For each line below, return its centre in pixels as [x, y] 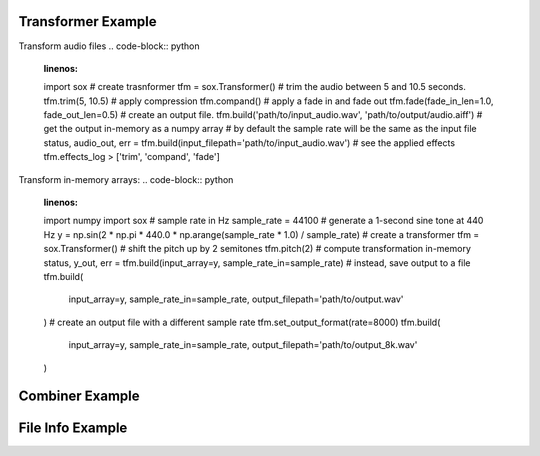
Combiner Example [79, 396]
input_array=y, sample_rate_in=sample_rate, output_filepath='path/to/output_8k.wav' [243, 345]
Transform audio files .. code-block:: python [109, 46]
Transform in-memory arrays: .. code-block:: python [126, 179]
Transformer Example [87, 21]
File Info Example [73, 428]
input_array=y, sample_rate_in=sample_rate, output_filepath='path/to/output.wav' [236, 299]
